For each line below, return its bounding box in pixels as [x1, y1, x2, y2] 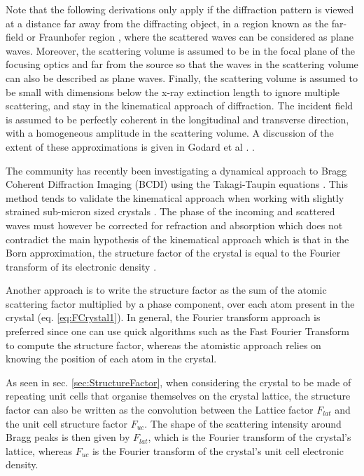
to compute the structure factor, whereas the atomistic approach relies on [6, 337, 321, 352]
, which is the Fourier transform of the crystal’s [148, 430, 351, 444]
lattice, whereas [6, 443, 72, 458]
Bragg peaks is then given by [6, 430, 130, 444]
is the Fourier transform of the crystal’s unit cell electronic [92, 443, 344, 458]
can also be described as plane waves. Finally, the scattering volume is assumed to [6, 70, 358, 85]
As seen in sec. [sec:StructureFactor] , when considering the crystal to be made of [6, 374, 351, 389]
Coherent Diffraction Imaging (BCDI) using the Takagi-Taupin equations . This [6, 177, 348, 191]
